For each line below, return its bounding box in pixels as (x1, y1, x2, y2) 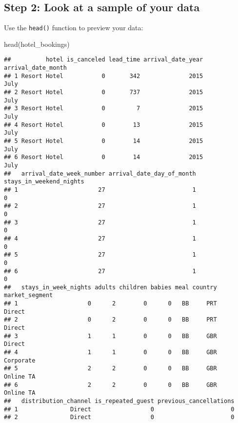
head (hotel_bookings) (4, 39, 70, 49)
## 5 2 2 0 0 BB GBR (4, 365, 217, 372)
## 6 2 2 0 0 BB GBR (4, 381, 217, 388)
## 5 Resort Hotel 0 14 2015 (4, 138, 203, 145)
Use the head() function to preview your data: (4, 22, 143, 33)
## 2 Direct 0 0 (4, 414, 235, 421)
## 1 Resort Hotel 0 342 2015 (4, 72, 203, 80)
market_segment (4, 292, 53, 299)
